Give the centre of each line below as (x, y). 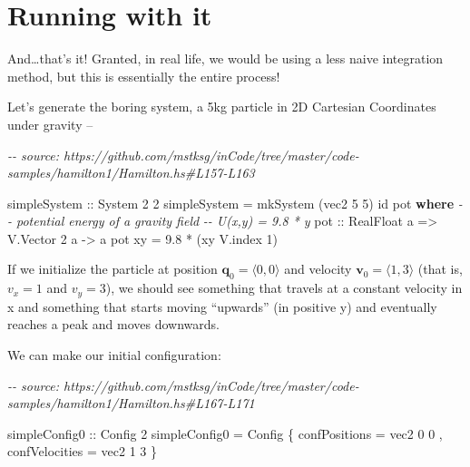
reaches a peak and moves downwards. (113, 324)
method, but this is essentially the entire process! (144, 76)
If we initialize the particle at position (113, 269)
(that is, (440, 269)
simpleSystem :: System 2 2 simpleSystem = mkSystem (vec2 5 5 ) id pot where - (235, 203)
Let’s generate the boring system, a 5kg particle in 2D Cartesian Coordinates (222, 107)
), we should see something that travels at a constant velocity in (284, 288)
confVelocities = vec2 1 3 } (82, 451)
